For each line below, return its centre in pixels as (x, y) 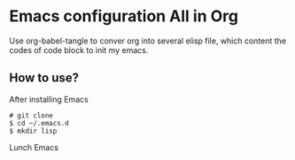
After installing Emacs (49, 99)
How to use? (44, 78)
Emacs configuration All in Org (124, 16)
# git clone (31, 115)
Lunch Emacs (34, 147)
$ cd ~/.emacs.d (39, 123)
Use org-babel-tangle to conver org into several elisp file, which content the (147, 41)
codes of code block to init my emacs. (79, 50)
